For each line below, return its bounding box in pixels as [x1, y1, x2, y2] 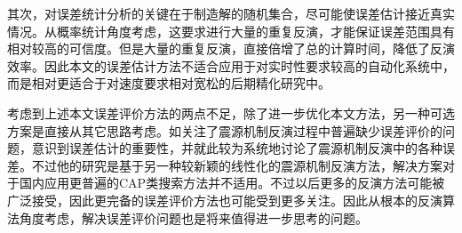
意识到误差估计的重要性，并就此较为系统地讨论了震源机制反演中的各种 [31, 139, 442, 157]
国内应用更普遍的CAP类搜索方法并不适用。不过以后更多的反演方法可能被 [19, 173, 445, 192]
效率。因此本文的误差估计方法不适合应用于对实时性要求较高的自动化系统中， [7, 56, 455, 75]
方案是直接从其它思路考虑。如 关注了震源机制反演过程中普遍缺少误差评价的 [7, 121, 442, 140]
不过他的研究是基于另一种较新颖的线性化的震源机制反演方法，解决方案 [31, 156, 442, 174]
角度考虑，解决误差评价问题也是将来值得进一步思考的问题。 [19, 208, 368, 227]
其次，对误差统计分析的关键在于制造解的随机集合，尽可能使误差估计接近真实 [7, 4, 455, 22]
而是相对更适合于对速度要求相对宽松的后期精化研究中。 [7, 74, 331, 92]
